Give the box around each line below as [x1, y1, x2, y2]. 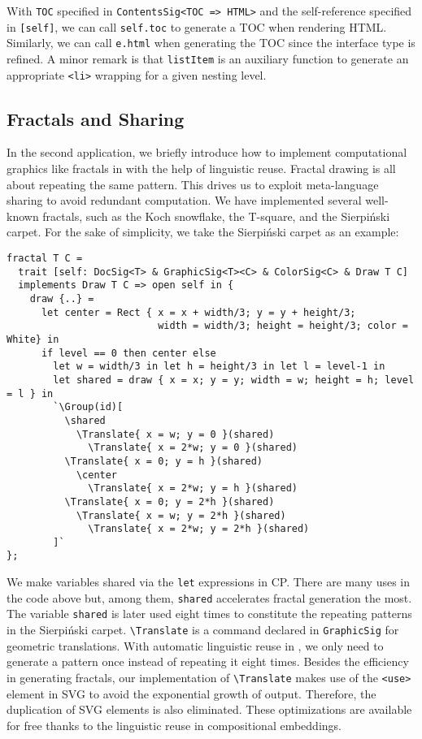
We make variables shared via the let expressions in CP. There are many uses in [7, 573, 411, 590]
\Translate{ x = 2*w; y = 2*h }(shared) [88, 523, 310, 535]
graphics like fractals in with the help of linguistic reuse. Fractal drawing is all [7, 160, 396, 177]
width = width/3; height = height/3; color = [158, 320, 408, 332]
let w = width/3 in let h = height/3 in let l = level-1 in [53, 361, 385, 373]
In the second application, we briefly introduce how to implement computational [7, 144, 407, 161]
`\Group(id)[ [53, 401, 124, 413]
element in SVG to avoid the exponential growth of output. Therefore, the [7, 685, 376, 702]
